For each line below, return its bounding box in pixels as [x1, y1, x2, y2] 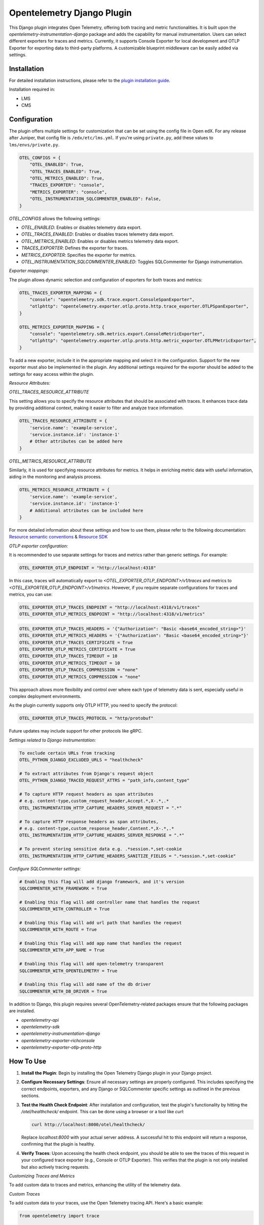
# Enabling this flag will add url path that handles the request [19, 920, 182, 926]
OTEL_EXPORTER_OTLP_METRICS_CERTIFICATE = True [19, 647, 135, 652]
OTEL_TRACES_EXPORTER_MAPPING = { [19, 290, 102, 295]
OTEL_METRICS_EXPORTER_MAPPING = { [19, 324, 105, 330]
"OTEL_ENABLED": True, [29, 162, 84, 168]
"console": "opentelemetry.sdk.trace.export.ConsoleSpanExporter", [29, 297, 195, 302]
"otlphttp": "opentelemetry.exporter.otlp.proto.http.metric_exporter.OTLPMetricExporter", [29, 338, 257, 343]
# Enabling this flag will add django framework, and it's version [19, 879, 185, 884]
